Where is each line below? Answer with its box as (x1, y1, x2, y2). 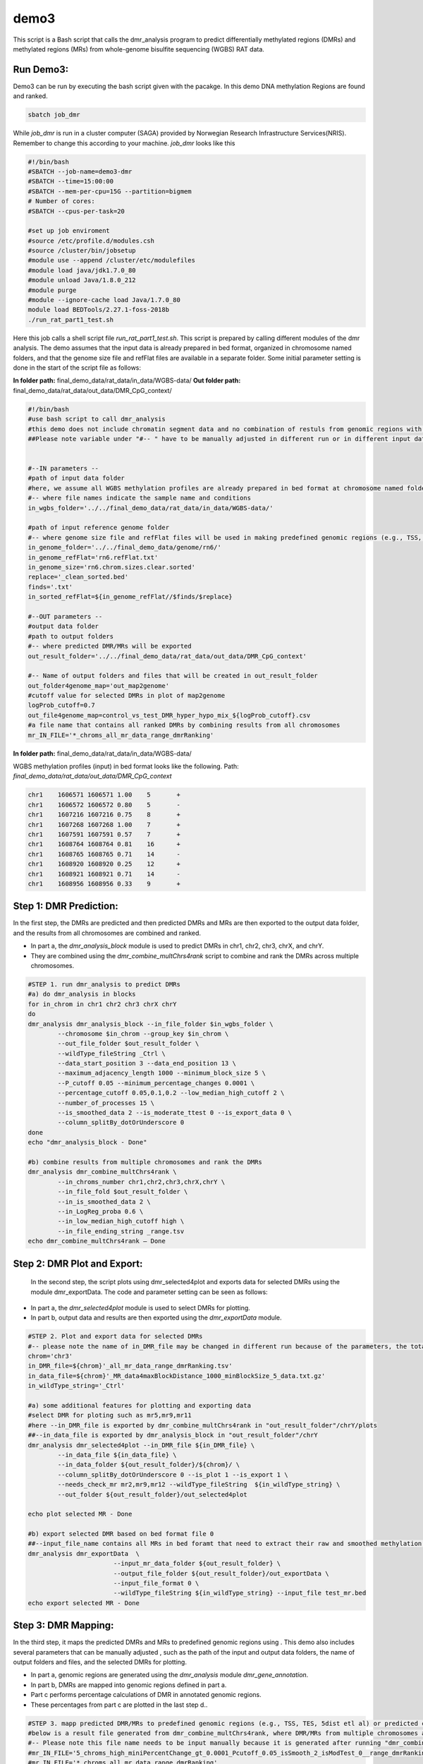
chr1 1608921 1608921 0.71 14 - (27, 870, 181, 878)
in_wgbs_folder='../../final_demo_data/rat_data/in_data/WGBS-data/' (27, 504, 274, 512)
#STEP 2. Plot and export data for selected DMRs (27, 1332, 203, 1341)
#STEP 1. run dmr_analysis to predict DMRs (27, 980, 181, 988)
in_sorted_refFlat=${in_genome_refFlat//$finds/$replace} (27, 593, 233, 601)
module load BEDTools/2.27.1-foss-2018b (27, 306, 169, 314)
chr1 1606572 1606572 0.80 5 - (27, 801, 181, 809)
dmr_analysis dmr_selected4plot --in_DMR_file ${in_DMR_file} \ (27, 1441, 255, 1449)
